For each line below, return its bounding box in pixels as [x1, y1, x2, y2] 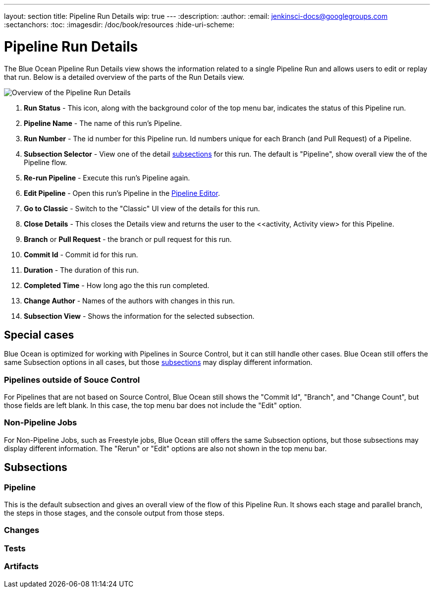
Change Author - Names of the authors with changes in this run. [24, 296, 235, 305]
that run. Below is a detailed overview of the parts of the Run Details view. [4, 72, 245, 81]
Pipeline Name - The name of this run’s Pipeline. [24, 118, 182, 127]
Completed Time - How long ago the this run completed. [24, 281, 210, 290]
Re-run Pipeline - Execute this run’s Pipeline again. [24, 173, 190, 182]
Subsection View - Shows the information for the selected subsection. [24, 311, 255, 320]
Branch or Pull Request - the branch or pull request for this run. [24, 235, 232, 243]
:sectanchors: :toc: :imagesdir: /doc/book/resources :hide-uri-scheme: [4, 20, 235, 29]
